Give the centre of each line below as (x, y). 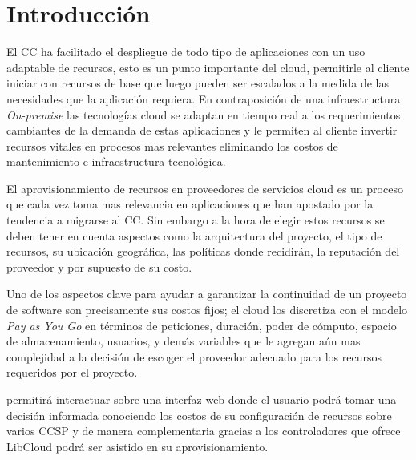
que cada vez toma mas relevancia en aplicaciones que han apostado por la (190, 204)
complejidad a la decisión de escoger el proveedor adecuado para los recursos (194, 356)
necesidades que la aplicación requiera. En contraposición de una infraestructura (204, 98)
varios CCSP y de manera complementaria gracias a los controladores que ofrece (204, 431)
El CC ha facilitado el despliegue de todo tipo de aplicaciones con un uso (186, 52)
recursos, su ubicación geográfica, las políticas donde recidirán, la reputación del (203, 251)
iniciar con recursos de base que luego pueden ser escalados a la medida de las (198, 83)
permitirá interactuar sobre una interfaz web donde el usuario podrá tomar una (202, 399)
